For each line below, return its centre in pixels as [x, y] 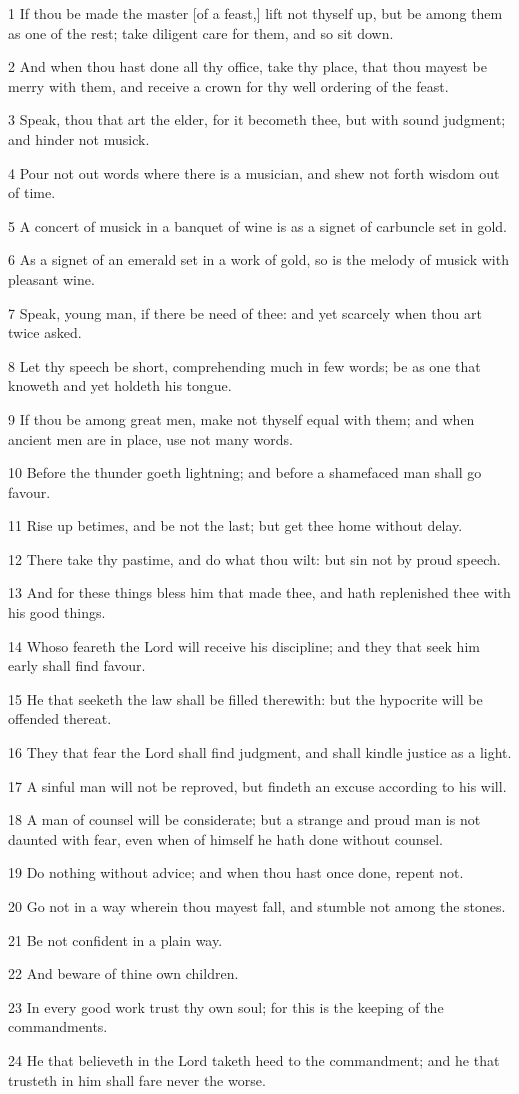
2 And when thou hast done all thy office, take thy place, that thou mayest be [247, 66]
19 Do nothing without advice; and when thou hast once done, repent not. [236, 872]
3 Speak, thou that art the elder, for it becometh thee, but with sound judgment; [257, 119]
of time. [32, 192]
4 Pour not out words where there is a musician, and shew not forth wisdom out [254, 172]
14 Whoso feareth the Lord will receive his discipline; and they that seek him [244, 645]
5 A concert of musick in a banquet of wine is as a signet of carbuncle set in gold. [257, 225]
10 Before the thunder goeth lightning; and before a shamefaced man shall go [245, 472]
